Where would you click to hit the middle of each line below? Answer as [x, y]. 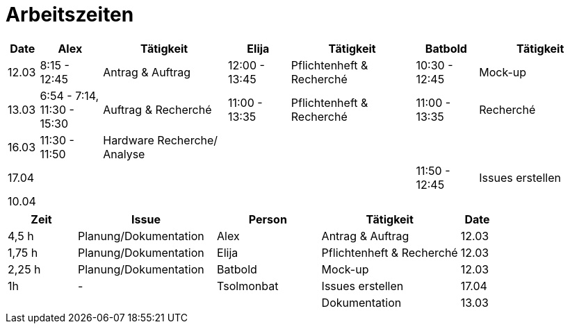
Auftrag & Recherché [157, 109]
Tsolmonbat [248, 286]
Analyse [124, 154]
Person [268, 219]
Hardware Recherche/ [161, 140]
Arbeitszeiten [70, 15]
